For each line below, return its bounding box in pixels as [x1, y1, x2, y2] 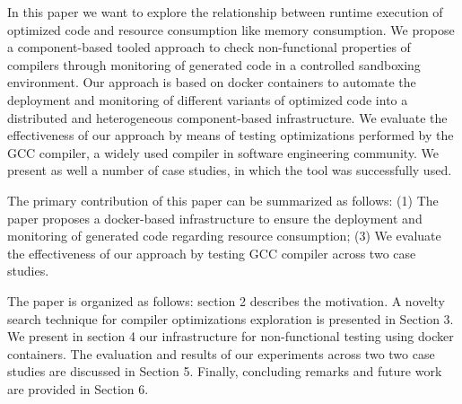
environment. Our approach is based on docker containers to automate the [7, 73, 416, 92]
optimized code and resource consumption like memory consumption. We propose [7, 20, 455, 39]
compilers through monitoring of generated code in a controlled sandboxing [7, 55, 421, 74]
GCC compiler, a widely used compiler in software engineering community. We [7, 143, 440, 162]
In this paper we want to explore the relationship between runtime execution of [7, 3, 443, 21]
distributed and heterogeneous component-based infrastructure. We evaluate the [7, 108, 448, 127]
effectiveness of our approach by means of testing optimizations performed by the [7, 126, 454, 145]
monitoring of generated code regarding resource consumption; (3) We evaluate [7, 226, 441, 245]
